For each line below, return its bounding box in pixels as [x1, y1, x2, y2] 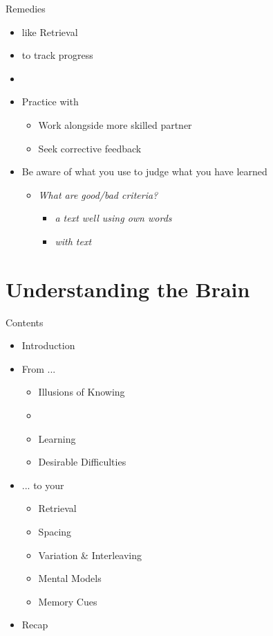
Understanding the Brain [6, 274, 250, 303]
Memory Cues [38, 594, 97, 608]
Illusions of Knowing [38, 385, 125, 399]
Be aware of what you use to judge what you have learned [21, 164, 267, 179]
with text [55, 233, 92, 248]
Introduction [21, 338, 75, 353]
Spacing [38, 524, 72, 538]
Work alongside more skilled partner [38, 117, 192, 132]
